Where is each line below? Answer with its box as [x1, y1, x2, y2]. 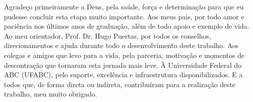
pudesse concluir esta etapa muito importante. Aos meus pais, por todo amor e [4, 11, 245, 21]
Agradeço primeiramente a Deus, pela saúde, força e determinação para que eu [4, 1, 244, 11]
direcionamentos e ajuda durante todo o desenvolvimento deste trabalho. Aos [4, 40, 239, 51]
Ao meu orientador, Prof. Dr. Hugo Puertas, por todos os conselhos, [4, 30, 211, 41]
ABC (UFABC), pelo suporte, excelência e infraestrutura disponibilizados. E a [4, 69, 243, 80]
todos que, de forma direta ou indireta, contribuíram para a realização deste [4, 79, 236, 89]
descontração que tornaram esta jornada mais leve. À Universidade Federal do [4, 59, 242, 70]
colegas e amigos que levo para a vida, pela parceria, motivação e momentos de [4, 50, 245, 60]
